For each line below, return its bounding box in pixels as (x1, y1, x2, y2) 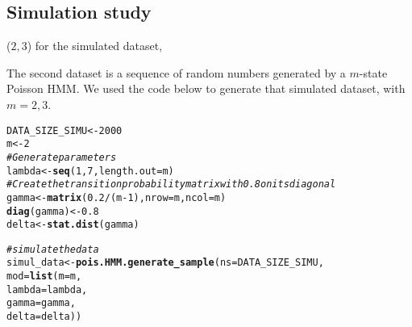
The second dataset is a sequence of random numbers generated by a (6, 64, 346, 81)
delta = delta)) (6, 311, 82, 323)
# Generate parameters (6, 151, 117, 163)
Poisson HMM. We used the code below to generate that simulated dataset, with (6, 80, 406, 97)
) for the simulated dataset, (27, 37, 163, 54)
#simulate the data (6, 243, 99, 255)
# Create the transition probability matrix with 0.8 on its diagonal (6, 178, 336, 191)
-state (359, 64, 388, 81)
